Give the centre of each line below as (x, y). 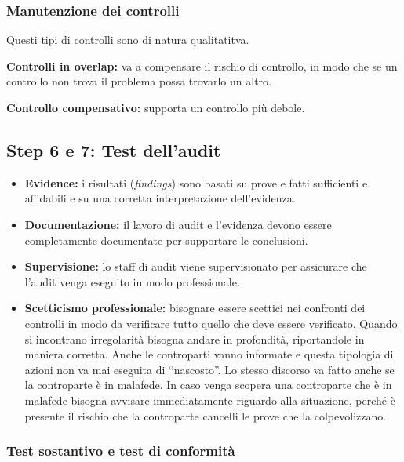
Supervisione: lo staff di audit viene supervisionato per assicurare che (196, 266)
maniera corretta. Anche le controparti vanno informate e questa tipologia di (209, 354)
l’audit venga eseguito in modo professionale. (132, 281)
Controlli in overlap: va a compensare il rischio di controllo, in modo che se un (202, 65)
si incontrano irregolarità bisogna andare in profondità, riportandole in (195, 338)
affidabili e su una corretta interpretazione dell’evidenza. (160, 198)
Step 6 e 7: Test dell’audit (114, 149)
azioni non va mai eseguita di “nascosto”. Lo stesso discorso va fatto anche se (209, 369)
